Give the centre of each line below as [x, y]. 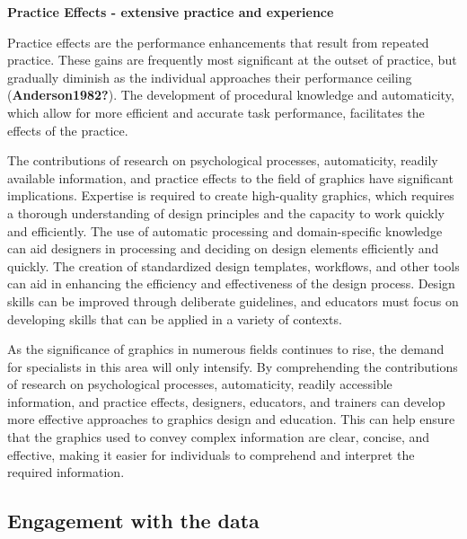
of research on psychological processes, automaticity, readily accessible [200, 384]
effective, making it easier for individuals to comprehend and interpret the [211, 454]
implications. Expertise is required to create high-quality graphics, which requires [231, 195]
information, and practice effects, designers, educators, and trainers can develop [226, 401]
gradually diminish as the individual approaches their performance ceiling [210, 77]
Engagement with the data [133, 521]
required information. [66, 472]
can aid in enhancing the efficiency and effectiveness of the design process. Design [231, 283]
